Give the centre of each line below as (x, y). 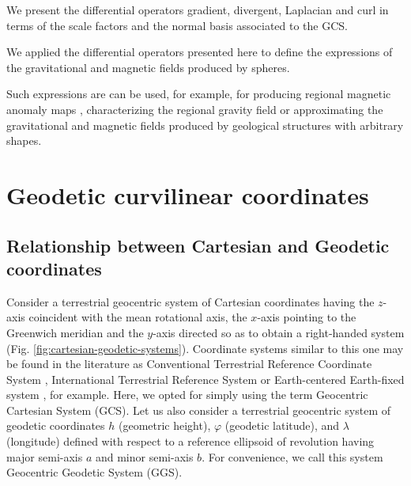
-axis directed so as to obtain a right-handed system (279, 332)
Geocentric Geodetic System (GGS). (94, 472)
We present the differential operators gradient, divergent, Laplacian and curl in (198, 9)
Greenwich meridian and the (75, 332)
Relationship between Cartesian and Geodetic (198, 245)
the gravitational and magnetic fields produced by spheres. (148, 67)
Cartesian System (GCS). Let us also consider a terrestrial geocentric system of (199, 410)
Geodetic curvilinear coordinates (188, 194)
